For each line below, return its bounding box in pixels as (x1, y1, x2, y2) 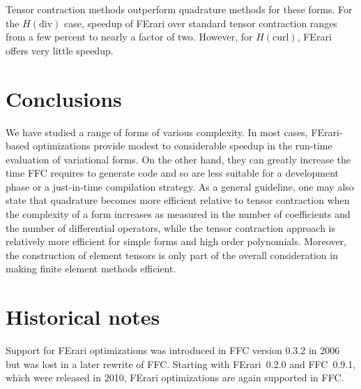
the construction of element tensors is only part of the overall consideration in (6, 247, 338, 262)
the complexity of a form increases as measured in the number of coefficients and (6, 207, 351, 221)
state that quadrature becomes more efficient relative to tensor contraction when (6, 193, 350, 207)
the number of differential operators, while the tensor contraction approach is (6, 220, 336, 235)
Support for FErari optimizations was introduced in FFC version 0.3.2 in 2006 (6, 343, 340, 358)
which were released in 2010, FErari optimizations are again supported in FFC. (6, 370, 344, 385)
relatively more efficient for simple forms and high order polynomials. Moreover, (6, 234, 346, 249)
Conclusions (6, 84, 122, 112)
